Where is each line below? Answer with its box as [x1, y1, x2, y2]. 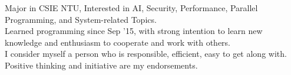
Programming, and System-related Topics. [5, 13, 157, 25]
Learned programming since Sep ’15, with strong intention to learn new [5, 25, 263, 37]
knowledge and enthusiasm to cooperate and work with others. [5, 36, 231, 48]
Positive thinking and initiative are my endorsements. [5, 59, 198, 71]
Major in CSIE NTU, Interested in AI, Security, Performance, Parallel [5, 2, 258, 13]
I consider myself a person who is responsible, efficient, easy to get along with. [5, 47, 287, 60]
